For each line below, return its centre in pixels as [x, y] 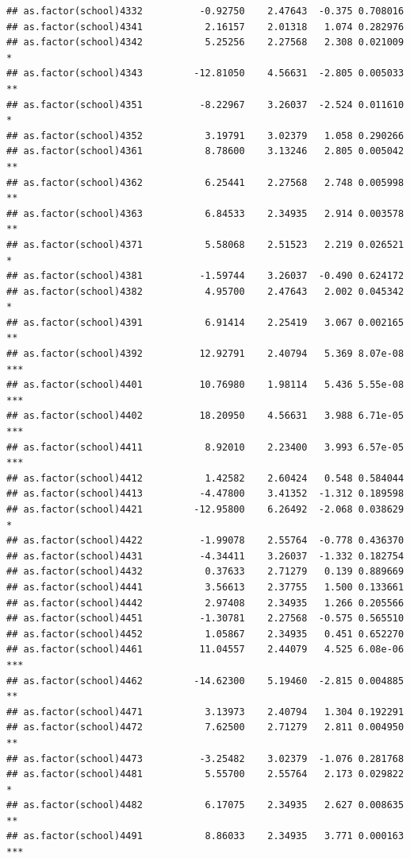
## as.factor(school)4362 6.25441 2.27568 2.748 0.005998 [205, 182]
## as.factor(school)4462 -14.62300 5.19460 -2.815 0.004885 [205, 681]
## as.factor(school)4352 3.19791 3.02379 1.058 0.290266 [205, 135]
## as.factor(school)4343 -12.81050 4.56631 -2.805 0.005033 [205, 74]
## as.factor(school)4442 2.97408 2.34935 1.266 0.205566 [205, 603]
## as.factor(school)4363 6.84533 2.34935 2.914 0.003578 [205, 213]
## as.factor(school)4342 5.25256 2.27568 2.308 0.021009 [205, 43]
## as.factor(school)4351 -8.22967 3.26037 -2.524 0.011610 [205, 104]
